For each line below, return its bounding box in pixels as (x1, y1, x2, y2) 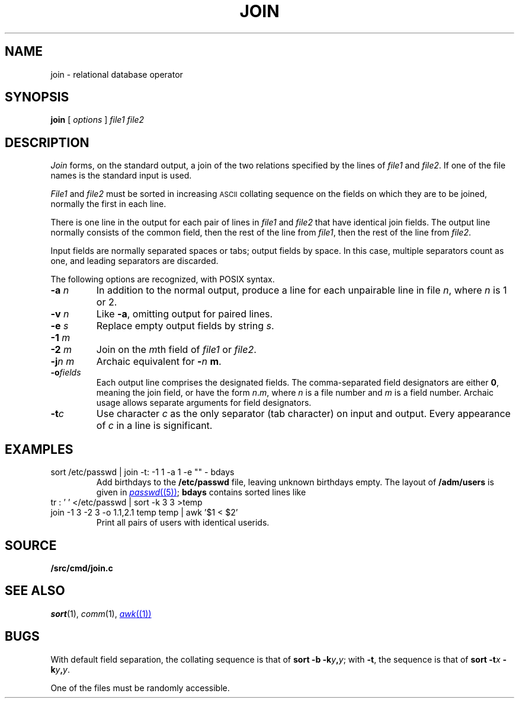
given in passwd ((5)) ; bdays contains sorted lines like (96, 487, 306, 498)
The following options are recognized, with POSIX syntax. (50, 274, 275, 285)
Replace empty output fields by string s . (96, 320, 274, 332)
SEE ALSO (5, 583, 65, 599)
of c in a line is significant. (96, 419, 213, 432)
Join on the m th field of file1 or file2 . (96, 343, 257, 356)
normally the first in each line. (50, 199, 166, 209)
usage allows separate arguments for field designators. (96, 397, 312, 408)
